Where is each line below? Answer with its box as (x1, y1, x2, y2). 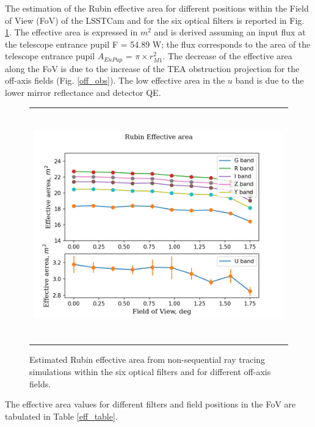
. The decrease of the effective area (162, 49, 292, 62)
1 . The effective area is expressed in (5, 26, 138, 38)
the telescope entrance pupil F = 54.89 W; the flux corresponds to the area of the (5, 37, 311, 50)
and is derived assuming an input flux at (154, 26, 306, 38)
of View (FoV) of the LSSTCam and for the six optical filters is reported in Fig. (5, 13, 305, 26)
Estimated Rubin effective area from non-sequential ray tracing (29, 353, 266, 366)
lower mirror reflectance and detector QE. (5, 86, 161, 99)
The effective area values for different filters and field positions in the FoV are (5, 398, 296, 411)
